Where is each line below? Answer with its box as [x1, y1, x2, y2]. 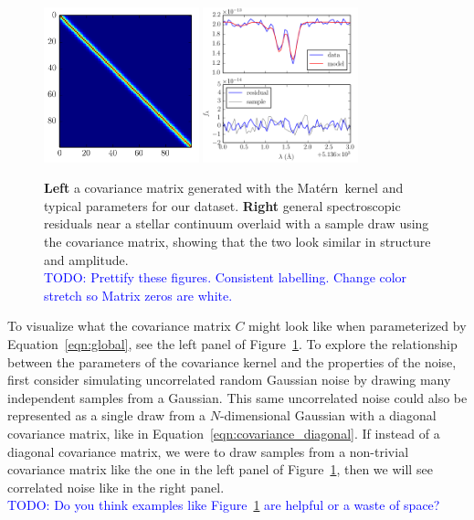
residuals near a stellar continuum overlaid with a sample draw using [44, 214, 429, 233]
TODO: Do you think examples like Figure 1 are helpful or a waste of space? [7, 495, 440, 515]
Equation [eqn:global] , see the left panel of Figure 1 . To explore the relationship [7, 334, 458, 353]
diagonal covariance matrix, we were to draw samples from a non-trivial [7, 441, 409, 461]
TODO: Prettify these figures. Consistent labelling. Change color [44, 268, 407, 287]
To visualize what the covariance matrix [7, 316, 231, 335]
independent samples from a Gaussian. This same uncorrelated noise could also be [7, 387, 468, 407]
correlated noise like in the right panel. [7, 477, 225, 496]
